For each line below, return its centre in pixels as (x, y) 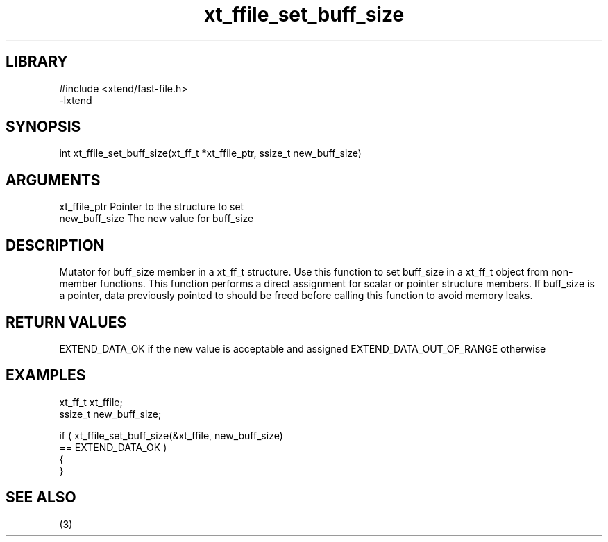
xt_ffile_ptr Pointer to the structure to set (152, 207)
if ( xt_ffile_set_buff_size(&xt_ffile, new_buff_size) (171, 435)
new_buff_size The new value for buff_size (157, 219)
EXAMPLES (46, 375)
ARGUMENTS (53, 180)
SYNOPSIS (43, 127)
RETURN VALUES (66, 322)
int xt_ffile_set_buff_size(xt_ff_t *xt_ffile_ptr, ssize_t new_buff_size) (210, 153)
